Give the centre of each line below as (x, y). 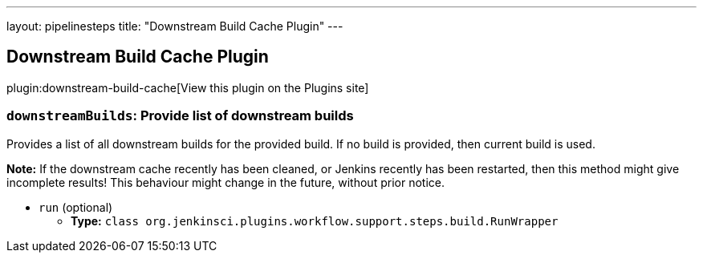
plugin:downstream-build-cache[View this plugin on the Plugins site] (188, 87)
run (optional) (76, 207)
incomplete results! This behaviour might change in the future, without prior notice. (226, 182)
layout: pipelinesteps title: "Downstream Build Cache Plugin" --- (175, 26)
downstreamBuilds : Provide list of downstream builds (180, 116)
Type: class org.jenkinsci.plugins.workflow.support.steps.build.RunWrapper (315, 221)
